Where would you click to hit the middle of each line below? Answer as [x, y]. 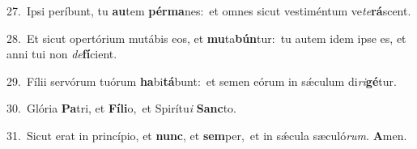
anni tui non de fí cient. [62, 54]
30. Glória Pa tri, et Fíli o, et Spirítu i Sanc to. [121, 108]
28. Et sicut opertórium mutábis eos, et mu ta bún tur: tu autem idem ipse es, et [206, 38]
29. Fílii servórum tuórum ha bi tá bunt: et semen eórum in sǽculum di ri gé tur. [202, 81]
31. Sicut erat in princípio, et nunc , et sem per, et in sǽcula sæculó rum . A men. [207, 135]
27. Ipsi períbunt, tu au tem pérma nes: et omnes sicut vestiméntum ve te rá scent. [209, 11]
